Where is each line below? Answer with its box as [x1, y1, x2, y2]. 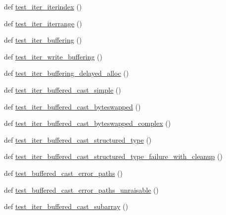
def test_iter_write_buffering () [4, 51, 102, 61]
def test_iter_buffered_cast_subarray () [4, 201, 128, 212]
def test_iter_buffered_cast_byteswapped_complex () [4, 118, 171, 128]
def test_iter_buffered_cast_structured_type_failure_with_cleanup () [4, 151, 223, 161]
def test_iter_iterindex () [4, 1, 82, 11]
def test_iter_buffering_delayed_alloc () [4, 68, 129, 78]
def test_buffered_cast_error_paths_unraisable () [4, 184, 159, 195]
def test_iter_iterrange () [4, 18, 82, 28]
